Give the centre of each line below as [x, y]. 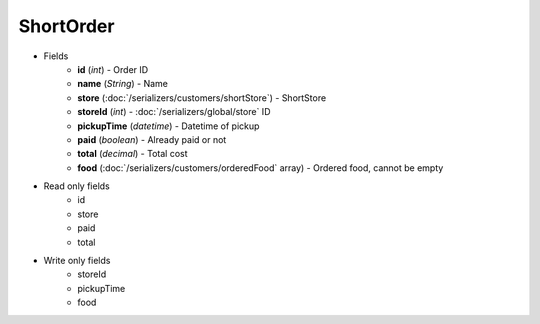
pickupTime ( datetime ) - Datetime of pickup [168, 126]
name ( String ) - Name [123, 84]
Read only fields [76, 186]
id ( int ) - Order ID [113, 69]
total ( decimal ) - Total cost [133, 154]
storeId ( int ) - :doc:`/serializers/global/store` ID [174, 112]
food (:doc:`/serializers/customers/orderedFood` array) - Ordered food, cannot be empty [260, 167]
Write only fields [77, 261]
